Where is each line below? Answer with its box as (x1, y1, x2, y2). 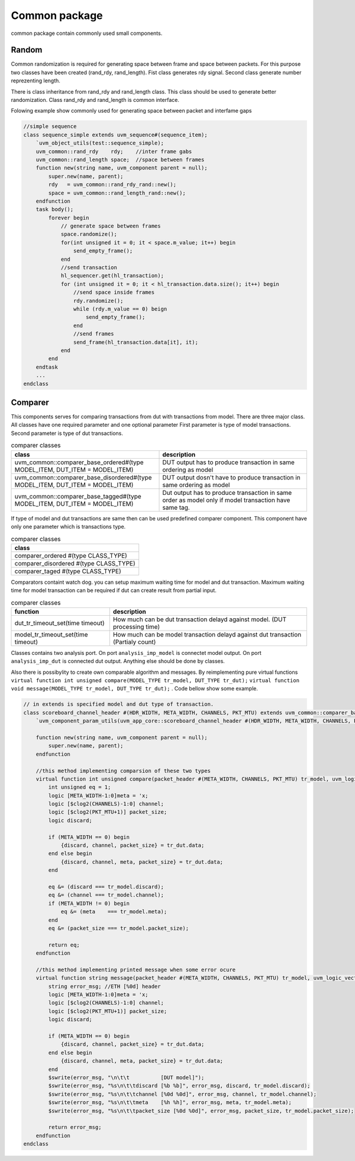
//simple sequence (23, 123, 77, 130)
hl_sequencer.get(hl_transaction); (60, 273, 164, 279)
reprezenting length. (11, 77, 60, 84)
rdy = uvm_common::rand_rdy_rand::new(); (48, 181, 177, 188)
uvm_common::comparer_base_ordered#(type (14, 458, 144, 466)
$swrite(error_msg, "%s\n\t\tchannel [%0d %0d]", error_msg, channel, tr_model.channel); (48, 1090, 317, 1098)
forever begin (48, 214, 89, 221)
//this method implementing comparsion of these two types (35, 767, 211, 774)
